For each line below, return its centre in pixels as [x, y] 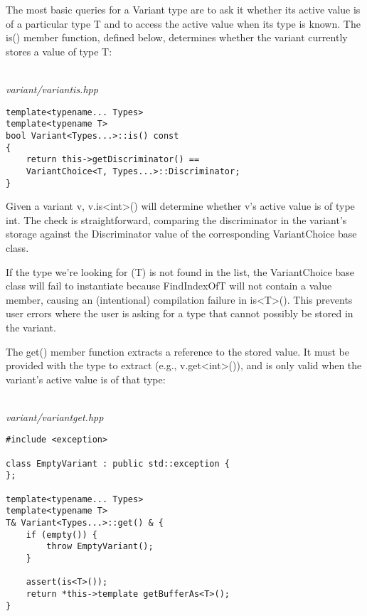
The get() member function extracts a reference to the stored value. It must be [177, 351]
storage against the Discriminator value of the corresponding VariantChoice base [181, 234]
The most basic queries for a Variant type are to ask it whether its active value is [183, 9]
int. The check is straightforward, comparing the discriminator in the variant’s [176, 219]
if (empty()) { [62, 535]
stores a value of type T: [59, 51]
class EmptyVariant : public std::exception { [118, 463]
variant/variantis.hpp [52, 89]
